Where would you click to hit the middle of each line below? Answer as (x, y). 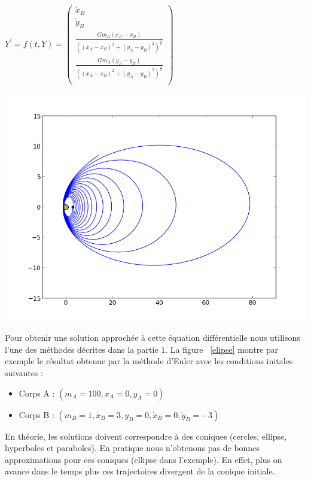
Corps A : (37, 393)
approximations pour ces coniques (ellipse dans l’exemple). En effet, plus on (144, 459)
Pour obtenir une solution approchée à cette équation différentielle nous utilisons (153, 338)
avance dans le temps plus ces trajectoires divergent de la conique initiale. (140, 471)
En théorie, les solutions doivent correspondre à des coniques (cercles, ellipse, (146, 436)
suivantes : (24, 373)
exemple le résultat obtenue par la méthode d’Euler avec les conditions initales (149, 361)
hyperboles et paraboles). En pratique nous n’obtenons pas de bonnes (132, 448)
